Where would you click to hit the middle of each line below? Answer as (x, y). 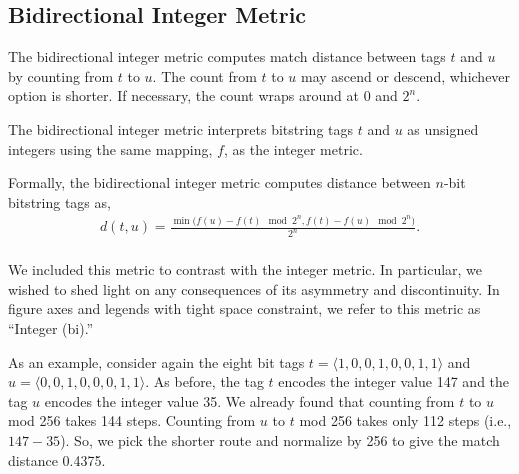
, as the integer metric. (293, 148)
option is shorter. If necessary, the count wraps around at (183, 95)
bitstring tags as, (59, 201)
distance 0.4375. (57, 459)
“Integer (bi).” (51, 328)
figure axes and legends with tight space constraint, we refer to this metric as (244, 308)
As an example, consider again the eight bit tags (156, 361)
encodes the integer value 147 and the (394, 381)
